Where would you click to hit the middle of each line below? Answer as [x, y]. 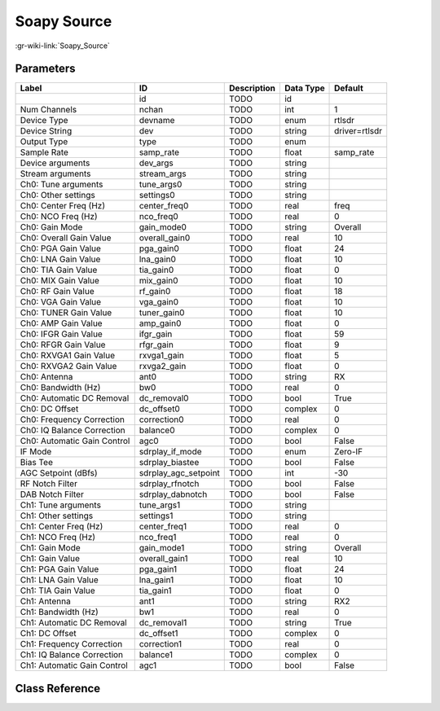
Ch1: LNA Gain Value [59, 580]
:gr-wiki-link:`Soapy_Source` [62, 46]
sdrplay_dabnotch [173, 494]
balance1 [156, 655]
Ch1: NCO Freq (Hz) [58, 538]
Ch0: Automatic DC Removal [75, 398]
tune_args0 [161, 185]
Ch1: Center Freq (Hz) [62, 527]
